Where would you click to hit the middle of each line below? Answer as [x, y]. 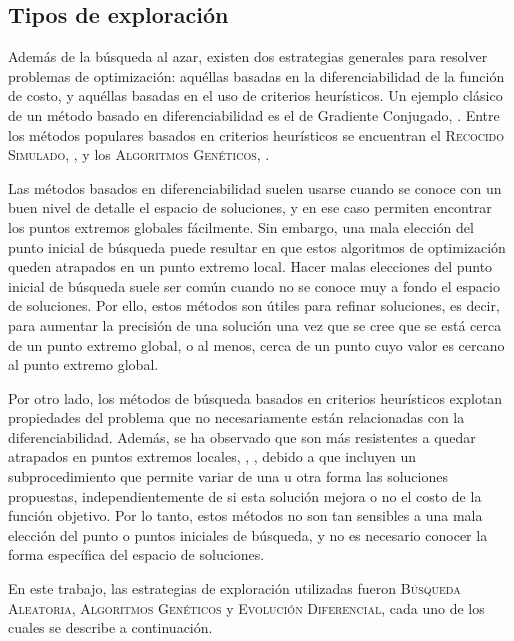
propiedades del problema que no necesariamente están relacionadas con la [236, 417]
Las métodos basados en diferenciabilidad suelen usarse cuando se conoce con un [255, 187]
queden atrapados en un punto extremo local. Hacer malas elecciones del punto [250, 266]
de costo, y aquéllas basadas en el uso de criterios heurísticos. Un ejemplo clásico [255, 95]
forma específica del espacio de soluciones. [136, 554]
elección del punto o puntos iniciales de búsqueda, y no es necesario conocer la [248, 534]
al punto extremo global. [83, 364]
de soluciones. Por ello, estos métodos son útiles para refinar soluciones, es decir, [254, 305]
